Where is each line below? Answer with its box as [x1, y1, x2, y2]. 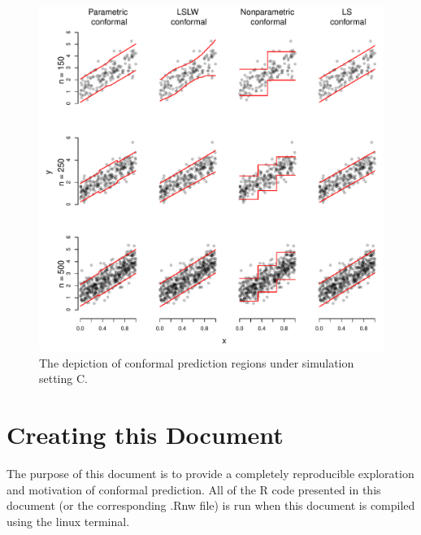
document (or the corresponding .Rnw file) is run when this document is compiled [7, 497, 415, 514]
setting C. [39, 370, 88, 387]
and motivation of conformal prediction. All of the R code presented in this [7, 481, 381, 498]
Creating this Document [7, 417, 284, 450]
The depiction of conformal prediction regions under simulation [39, 354, 354, 371]
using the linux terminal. [7, 512, 130, 529]
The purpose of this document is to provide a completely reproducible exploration [7, 464, 414, 481]
